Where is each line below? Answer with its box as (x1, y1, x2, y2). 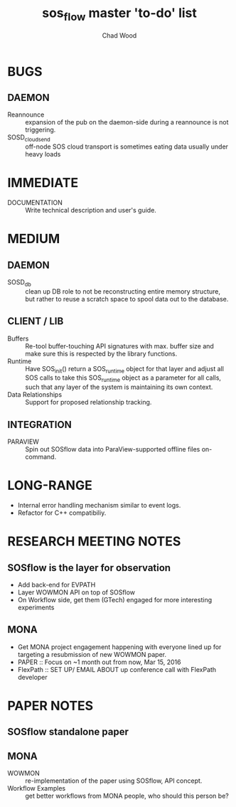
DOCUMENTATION (7, 198, 63, 207)
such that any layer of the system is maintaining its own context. (25, 383, 213, 392)
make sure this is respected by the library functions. (25, 349, 178, 358)
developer (17, 673, 48, 681)
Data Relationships (7, 390, 63, 399)
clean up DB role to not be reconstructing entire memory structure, (25, 287, 220, 296)
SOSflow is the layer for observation (7, 562, 171, 574)
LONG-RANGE (7, 478, 92, 493)
